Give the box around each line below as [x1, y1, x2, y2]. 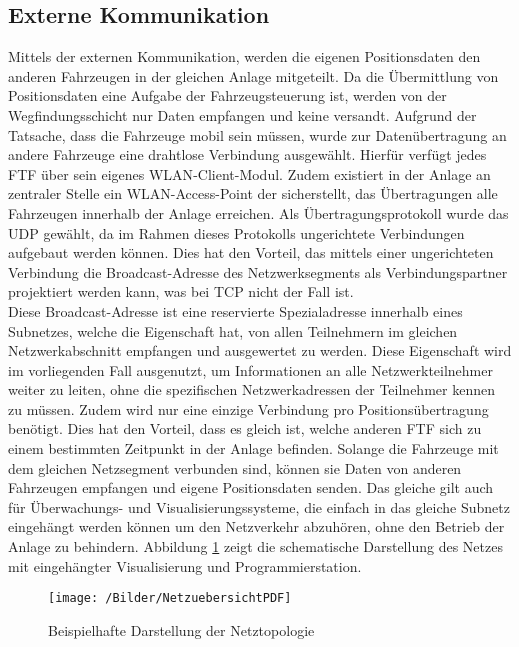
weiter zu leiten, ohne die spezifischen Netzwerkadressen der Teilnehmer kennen [8, 379, 495, 400]
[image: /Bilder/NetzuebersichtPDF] [48, 591, 292, 606]
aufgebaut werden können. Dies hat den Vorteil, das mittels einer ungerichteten [8, 242, 494, 263]
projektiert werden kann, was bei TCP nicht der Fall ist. [8, 281, 354, 302]
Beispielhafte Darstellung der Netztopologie [48, 619, 315, 640]
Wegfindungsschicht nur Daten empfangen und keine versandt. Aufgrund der [8, 104, 477, 125]
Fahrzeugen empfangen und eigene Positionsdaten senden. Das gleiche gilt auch [8, 477, 494, 498]
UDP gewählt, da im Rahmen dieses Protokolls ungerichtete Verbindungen [8, 222, 465, 243]
